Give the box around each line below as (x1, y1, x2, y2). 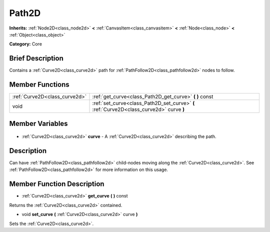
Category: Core (9, 41, 42, 47)
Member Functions (9, 80, 69, 89)
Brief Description (9, 54, 63, 62)
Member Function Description (9, 180, 104, 188)
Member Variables (9, 119, 68, 127)
